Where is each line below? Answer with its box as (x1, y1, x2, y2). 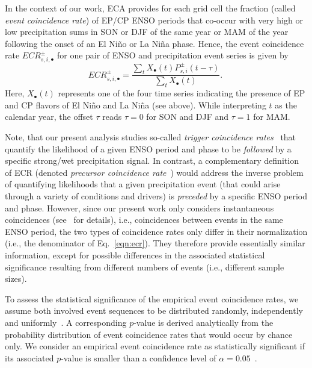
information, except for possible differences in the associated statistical (5, 248, 265, 261)
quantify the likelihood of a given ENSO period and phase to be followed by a (5, 142, 292, 155)
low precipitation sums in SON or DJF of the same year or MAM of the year (5, 25, 289, 38)
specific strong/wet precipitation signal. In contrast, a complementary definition (5, 154, 299, 167)
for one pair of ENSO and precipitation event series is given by (57, 49, 289, 61)
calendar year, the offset (5, 110, 93, 123)
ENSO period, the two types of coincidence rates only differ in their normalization (5, 225, 308, 237)
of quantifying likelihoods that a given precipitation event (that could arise (5, 178, 281, 190)
